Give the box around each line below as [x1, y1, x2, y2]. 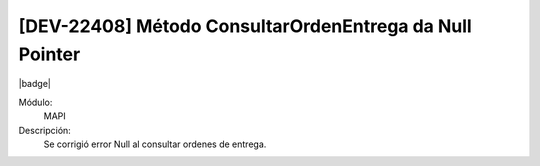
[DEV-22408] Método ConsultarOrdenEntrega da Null [18, 15, 472, 37]
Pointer [18, 43, 81, 65]
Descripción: [18, 124, 72, 136]
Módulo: [18, 96, 53, 108]
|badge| [18, 78, 52, 90]
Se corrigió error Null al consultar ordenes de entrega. [43, 138, 267, 150]
